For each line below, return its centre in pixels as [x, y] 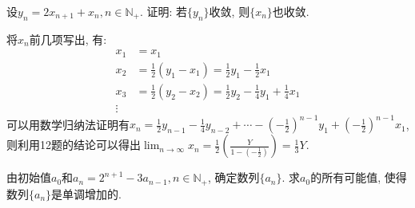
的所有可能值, [346, 177]
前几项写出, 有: [68, 39]
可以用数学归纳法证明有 [68, 124]
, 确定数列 [233, 177]
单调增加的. [92, 193]
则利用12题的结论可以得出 [74, 145]
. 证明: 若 [164, 11]
